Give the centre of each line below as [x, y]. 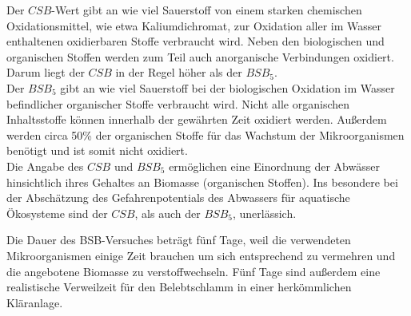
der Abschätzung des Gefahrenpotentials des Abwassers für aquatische [178, 197]
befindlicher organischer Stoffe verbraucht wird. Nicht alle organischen [178, 103]
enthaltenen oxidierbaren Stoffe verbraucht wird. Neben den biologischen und [196, 41]
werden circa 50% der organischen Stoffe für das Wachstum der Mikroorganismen [205, 134]
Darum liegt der [46, 72]
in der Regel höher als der [179, 72]
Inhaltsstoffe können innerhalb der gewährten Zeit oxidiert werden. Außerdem [197, 119]
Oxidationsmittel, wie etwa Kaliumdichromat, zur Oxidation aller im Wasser [194, 25]
